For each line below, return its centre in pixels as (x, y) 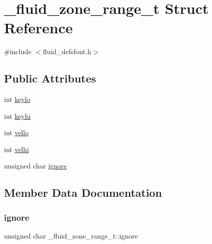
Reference (38, 28)
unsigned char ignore (35, 166)
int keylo (17, 99)
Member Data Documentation (83, 193)
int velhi (17, 149)
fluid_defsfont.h (67, 51)
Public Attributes (50, 78)
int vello (16, 132)
